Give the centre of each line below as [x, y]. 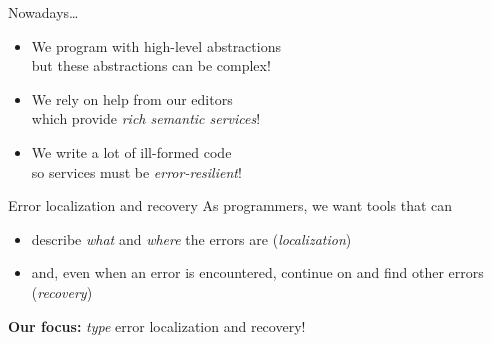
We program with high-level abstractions [156, 45]
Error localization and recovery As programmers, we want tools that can [230, 205]
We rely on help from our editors [132, 98]
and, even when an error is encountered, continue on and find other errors [257, 272]
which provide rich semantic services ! [146, 118]
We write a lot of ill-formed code [131, 151]
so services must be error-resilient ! [136, 171]
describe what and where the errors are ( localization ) [191, 238]
